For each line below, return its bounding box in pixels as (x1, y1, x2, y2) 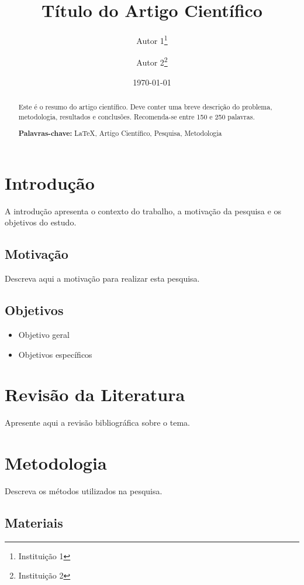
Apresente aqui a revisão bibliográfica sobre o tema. (5, 416, 190, 429)
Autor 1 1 (136, 33, 168, 46)
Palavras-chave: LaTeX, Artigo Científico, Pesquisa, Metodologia (18, 128, 222, 139)
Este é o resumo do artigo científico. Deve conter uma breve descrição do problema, (18, 102, 272, 112)
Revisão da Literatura (5, 382, 185, 406)
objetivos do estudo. (5, 216, 77, 228)
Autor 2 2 (136, 54, 168, 69)
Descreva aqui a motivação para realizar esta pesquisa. (5, 272, 200, 285)
